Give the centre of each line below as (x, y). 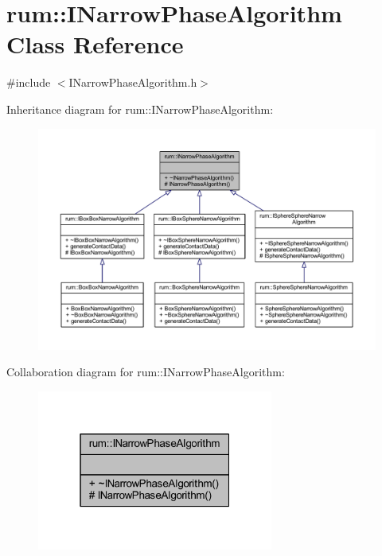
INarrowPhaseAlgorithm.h (133, 82)
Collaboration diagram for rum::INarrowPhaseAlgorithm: (146, 372)
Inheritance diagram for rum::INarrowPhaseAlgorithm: (140, 109)
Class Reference (95, 44)
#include (29, 82)
